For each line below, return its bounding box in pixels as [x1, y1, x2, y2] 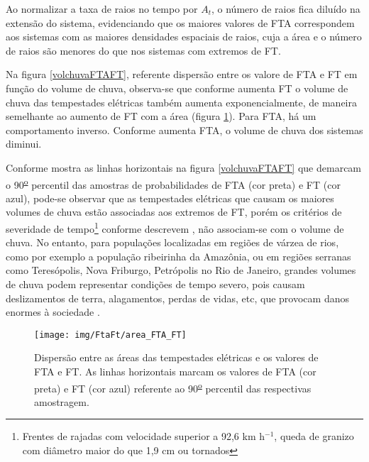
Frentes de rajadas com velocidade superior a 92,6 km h [22, 429, 265, 444]
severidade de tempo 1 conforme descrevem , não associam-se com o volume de [6, 219, 344, 236]
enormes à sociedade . [6, 304, 100, 319]
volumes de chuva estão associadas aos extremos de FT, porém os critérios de [6, 204, 342, 219]
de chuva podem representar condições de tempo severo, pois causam [6, 277, 305, 291]
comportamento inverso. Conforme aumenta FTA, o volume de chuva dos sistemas [6, 122, 363, 137]
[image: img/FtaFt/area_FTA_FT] [34, 329, 187, 340]
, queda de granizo [274, 429, 354, 444]
